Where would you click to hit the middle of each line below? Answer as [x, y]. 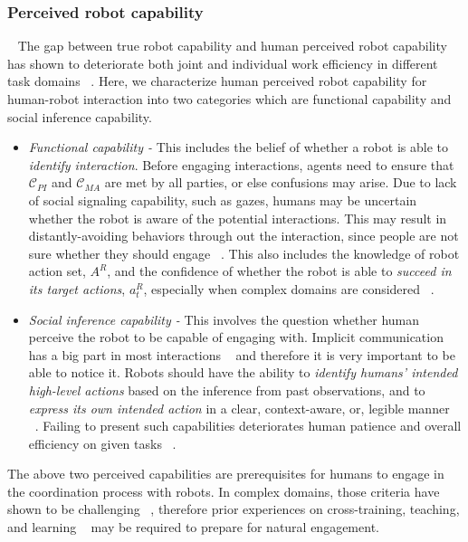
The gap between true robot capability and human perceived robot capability [232, 46]
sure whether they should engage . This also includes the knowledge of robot [244, 253]
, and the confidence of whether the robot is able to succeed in [279, 271]
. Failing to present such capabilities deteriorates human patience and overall [248, 426]
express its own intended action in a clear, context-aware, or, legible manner [239, 408]
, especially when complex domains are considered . [289, 288]
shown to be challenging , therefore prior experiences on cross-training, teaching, [234, 509]
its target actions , [77, 288]
